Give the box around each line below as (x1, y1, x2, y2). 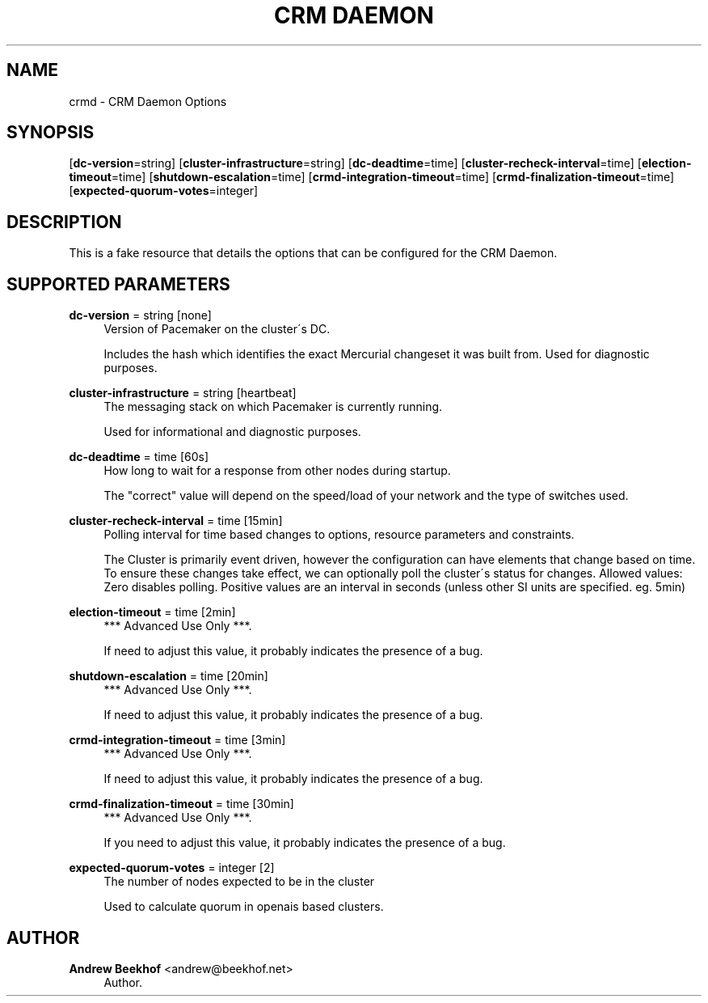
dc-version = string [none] (69, 308, 212, 323)
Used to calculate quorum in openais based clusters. (103, 899, 384, 914)
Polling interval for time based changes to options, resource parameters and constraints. (103, 527, 575, 542)
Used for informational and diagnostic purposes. (103, 425, 361, 439)
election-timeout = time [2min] (69, 605, 236, 620)
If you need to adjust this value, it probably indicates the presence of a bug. (103, 836, 506, 850)
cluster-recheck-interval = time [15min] (69, 514, 283, 528)
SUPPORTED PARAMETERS (6, 273, 230, 294)
